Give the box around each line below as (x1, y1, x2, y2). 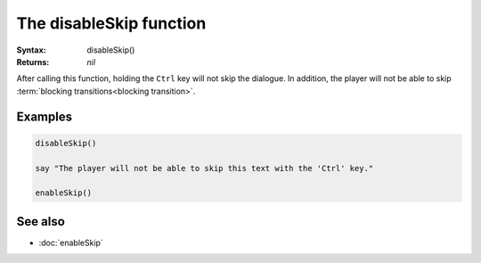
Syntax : (16, 45, 46, 55)
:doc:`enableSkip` (38, 237, 104, 248)
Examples (16, 109, 73, 124)
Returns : (16, 56, 50, 67)
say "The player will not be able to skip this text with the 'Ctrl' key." (35, 163, 374, 173)
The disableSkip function (16, 13, 207, 33)
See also (16, 214, 66, 229)
